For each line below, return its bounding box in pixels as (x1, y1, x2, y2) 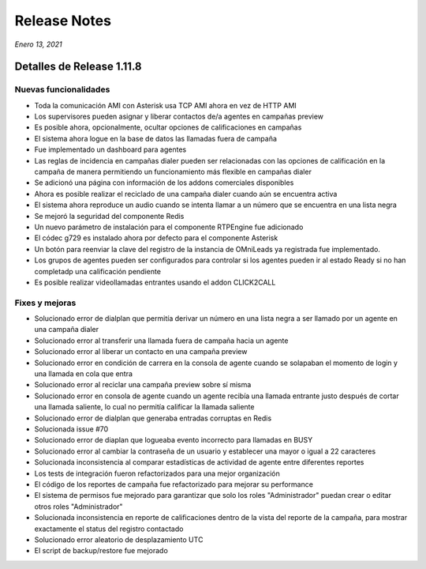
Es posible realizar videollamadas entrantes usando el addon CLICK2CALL (34, 277, 276, 287)
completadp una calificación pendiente (34, 266, 162, 276)
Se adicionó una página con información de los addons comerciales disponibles (34, 178, 294, 187)
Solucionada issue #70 (34, 424, 109, 434)
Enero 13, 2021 (14, 40, 62, 49)
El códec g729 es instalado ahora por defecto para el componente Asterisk (34, 233, 278, 243)
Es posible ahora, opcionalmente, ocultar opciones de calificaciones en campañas (34, 122, 302, 132)
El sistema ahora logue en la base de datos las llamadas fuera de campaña (34, 134, 278, 143)
